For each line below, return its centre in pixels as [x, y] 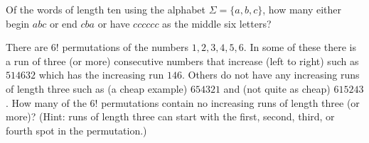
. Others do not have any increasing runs [271, 75]
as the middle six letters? [217, 23]
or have [114, 23]
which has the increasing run [101, 75]
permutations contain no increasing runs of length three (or [230, 102]
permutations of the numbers [125, 47]
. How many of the [46, 102]
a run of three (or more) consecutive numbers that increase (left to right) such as [182, 61]
